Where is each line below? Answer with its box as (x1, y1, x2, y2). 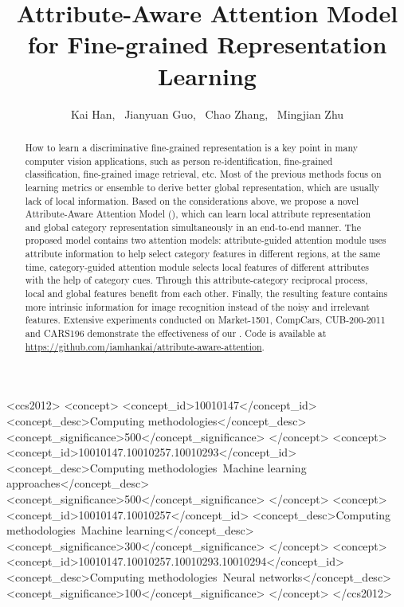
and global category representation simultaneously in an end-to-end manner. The (25, 220, 361, 233)
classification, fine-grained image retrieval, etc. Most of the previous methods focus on (25, 167, 382, 181)
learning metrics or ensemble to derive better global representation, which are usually (25, 180, 379, 194)
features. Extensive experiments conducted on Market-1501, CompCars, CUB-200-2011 (25, 313, 386, 327)
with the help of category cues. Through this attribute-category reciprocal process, (25, 273, 368, 287)
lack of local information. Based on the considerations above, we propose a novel (25, 194, 359, 207)
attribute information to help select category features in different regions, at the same (25, 247, 381, 260)
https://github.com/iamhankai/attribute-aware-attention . (25, 339, 265, 353)
